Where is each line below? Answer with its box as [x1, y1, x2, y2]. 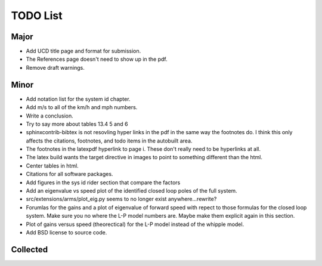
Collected [11, 245, 48, 255]
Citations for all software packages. [26, 171, 113, 178]
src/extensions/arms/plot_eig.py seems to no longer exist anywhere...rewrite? [26, 196, 217, 203]
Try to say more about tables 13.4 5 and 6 [26, 120, 128, 128]
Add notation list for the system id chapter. [26, 95, 131, 103]
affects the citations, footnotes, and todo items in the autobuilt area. [26, 137, 193, 144]
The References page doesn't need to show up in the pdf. [26, 55, 168, 63]
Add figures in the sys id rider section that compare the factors [26, 179, 181, 186]
